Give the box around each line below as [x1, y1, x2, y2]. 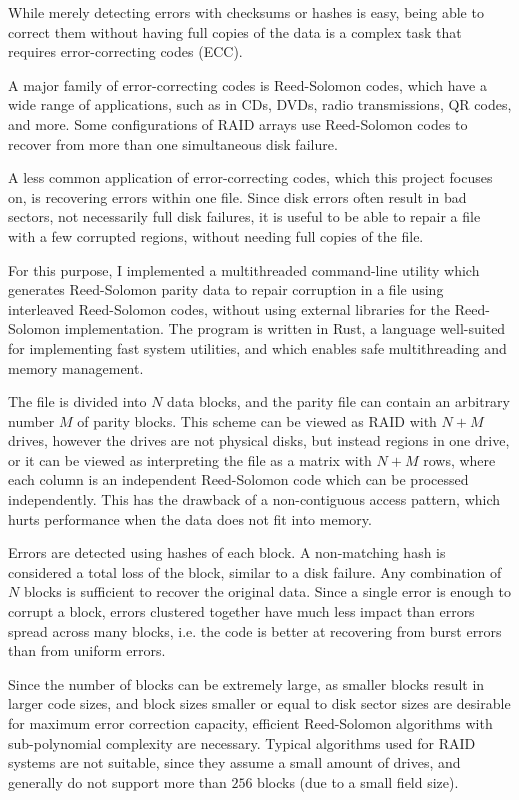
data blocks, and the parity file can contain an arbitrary [167, 391, 511, 412]
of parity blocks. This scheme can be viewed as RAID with [77, 410, 437, 431]
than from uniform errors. [8, 640, 166, 661]
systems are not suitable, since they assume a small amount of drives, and [8, 752, 461, 773]
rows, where [423, 449, 496, 470]
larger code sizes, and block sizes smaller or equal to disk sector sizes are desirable [8, 693, 511, 714]
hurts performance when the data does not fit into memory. [8, 508, 372, 529]
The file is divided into [8, 391, 147, 412]
